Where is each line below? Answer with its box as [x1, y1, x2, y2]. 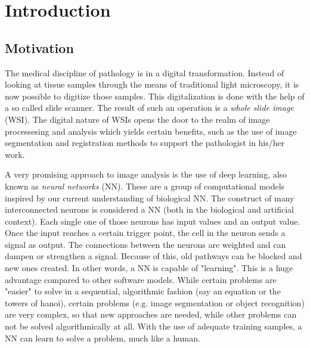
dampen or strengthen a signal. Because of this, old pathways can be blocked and [5, 250, 302, 262]
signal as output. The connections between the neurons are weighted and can [5, 238, 286, 250]
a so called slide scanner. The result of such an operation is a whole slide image [5, 101, 294, 114]
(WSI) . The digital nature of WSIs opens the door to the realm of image [5, 113, 270, 125]
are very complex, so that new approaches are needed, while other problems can [5, 308, 297, 321]
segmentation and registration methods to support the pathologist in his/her [5, 136, 285, 149]
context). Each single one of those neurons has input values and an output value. [5, 215, 300, 227]
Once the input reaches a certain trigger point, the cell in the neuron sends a [5, 226, 286, 239]
